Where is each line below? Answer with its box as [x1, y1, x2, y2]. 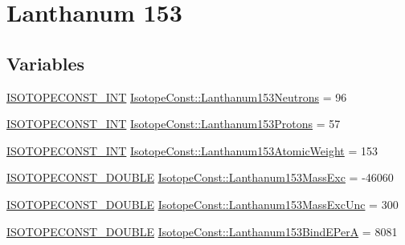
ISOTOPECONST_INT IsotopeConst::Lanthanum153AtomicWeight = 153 [6, 142, 378, 159]
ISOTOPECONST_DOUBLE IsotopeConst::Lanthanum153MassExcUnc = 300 [6, 195, 399, 212]
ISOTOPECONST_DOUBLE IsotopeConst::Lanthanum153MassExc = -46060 [6, 169, 394, 186]
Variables [6, 50, 85, 75]
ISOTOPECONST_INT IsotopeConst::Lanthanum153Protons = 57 [6, 115, 341, 132]
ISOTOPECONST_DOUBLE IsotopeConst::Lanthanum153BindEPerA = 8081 [6, 223, 398, 239]
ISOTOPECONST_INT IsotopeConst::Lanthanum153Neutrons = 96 [6, 88, 347, 105]
